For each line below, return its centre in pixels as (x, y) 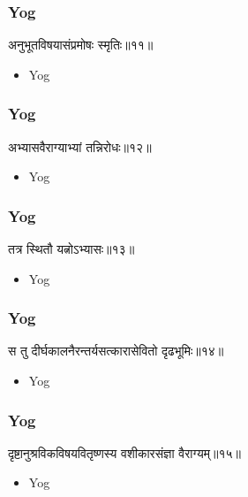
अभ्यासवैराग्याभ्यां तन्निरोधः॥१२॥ (80, 146)
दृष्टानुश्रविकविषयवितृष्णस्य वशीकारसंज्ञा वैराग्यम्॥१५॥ (124, 452)
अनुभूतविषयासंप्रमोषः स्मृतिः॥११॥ (81, 45)
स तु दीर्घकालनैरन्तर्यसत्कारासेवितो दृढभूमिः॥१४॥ (116, 351)
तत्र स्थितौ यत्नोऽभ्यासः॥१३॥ (71, 249)
